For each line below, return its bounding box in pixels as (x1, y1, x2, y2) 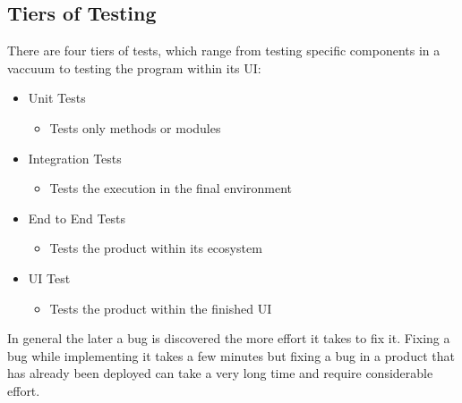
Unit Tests (28, 88, 86, 107)
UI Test (28, 268, 71, 287)
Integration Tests (28, 148, 122, 167)
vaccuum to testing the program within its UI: (7, 58, 261, 77)
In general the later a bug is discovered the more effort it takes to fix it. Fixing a (7, 329, 450, 348)
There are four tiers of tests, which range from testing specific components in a (7, 41, 441, 60)
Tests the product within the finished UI (49, 298, 272, 317)
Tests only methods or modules (49, 118, 221, 137)
